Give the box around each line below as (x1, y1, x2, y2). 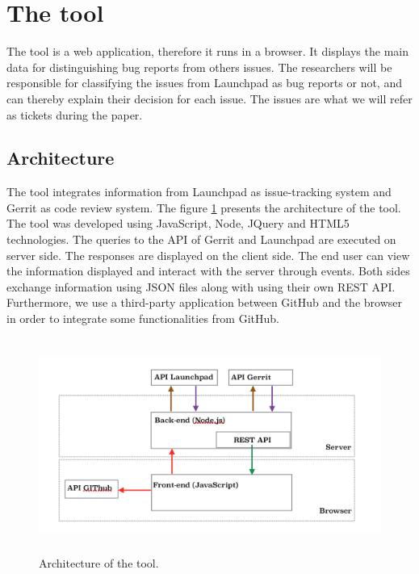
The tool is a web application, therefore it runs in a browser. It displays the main (6, 43, 409, 60)
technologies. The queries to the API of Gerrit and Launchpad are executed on (6, 231, 396, 248)
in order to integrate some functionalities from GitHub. (6, 310, 279, 327)
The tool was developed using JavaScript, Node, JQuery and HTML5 (6, 215, 350, 232)
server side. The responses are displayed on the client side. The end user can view (6, 246, 410, 263)
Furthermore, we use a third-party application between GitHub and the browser (6, 294, 402, 311)
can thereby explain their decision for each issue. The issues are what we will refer (6, 90, 413, 107)
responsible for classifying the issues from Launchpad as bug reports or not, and (6, 74, 402, 91)
